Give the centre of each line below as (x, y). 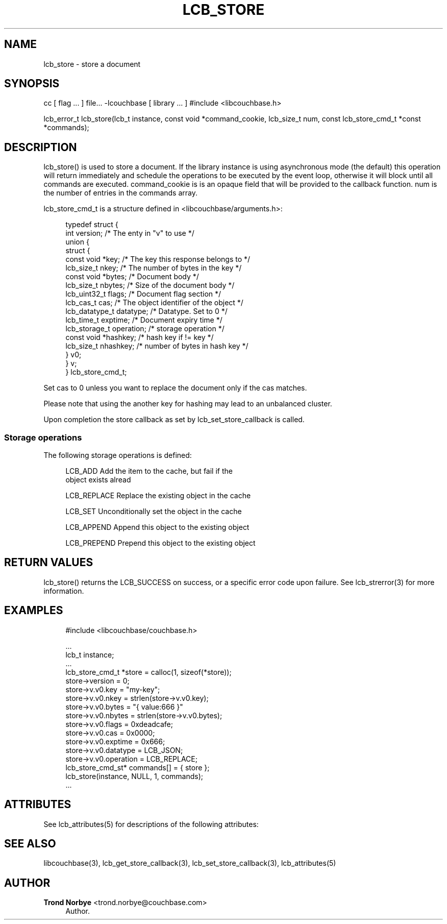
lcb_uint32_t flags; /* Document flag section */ (143, 294)
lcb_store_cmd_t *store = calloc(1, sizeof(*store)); (148, 672)
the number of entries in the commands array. (120, 193)
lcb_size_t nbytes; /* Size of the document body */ (150, 285)
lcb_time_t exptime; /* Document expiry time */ (144, 320)
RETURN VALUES (49, 563)
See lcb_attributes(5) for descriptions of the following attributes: (151, 824)
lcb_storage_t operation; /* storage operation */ (145, 329)
